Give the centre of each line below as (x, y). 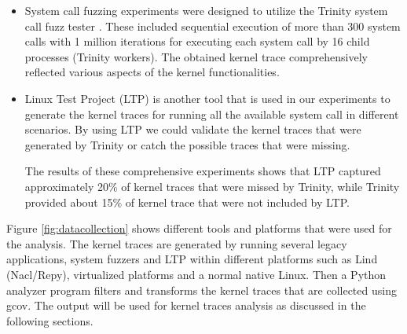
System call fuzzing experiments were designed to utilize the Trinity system (206, 10)
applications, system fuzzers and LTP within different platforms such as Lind (192, 259)
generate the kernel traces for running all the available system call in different (212, 114)
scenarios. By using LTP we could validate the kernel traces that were (193, 129)
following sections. (50, 320)
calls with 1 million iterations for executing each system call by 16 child (197, 41)
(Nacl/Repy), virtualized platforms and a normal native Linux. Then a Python (196, 274)
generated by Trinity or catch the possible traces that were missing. (187, 144)
